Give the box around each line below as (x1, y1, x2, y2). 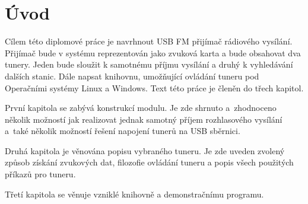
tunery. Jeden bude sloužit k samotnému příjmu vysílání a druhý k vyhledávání (5, 58, 293, 71)
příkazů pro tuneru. (5, 168, 76, 180)
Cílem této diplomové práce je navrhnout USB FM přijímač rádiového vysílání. (5, 35, 293, 47)
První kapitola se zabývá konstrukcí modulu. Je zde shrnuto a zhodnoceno (5, 101, 277, 114)
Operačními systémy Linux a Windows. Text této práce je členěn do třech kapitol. (5, 81, 304, 94)
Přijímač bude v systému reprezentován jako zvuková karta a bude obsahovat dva (5, 46, 301, 59)
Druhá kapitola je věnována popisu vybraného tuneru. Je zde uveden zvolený (5, 144, 285, 157)
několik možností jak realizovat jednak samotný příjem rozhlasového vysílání (5, 113, 282, 125)
